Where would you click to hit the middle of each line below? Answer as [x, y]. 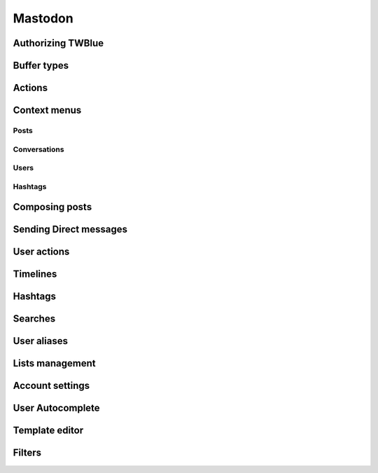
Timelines [35, 274]
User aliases [40, 341]
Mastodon [43, 18]
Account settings [51, 386]
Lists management [54, 363]
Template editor [48, 431]
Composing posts [52, 207]
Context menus [47, 110]
